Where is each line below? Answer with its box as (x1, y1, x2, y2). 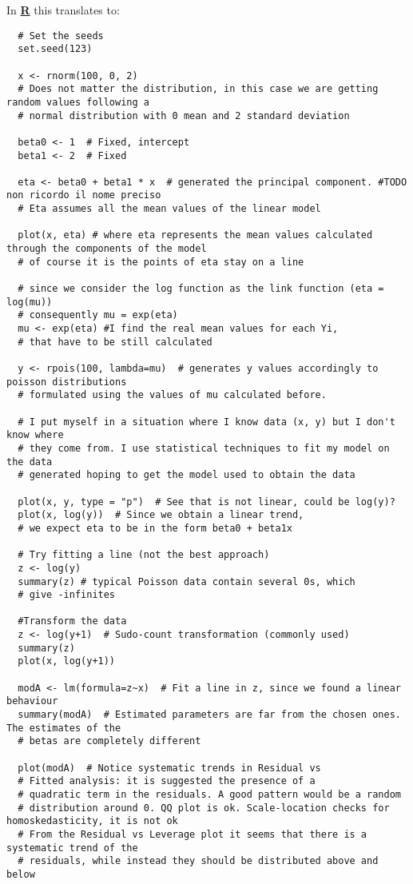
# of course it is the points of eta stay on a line (18, 256, 304, 268)
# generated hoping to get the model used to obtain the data (18, 469, 355, 481)
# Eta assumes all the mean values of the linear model (18, 203, 321, 215)
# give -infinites (18, 589, 116, 601)
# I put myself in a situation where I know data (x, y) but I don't (18, 416, 395, 428)
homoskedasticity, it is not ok (6, 815, 178, 827)
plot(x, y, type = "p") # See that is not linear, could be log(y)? (18, 496, 395, 508)
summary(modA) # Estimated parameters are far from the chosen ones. (18, 709, 401, 721)
